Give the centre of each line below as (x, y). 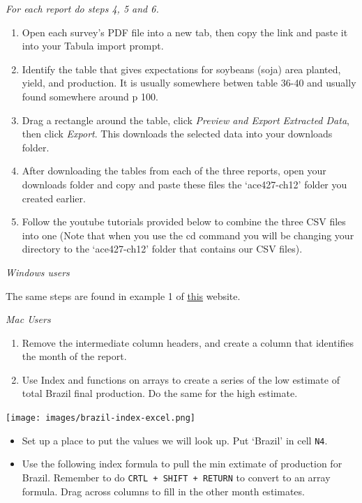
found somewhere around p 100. (90, 96)
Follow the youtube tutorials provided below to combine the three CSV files (184, 222)
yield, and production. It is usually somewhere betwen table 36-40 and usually (189, 83)
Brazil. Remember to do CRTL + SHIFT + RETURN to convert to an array (176, 477)
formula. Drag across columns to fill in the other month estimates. (163, 491)
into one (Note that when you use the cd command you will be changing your (188, 235)
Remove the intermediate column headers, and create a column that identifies (188, 342)
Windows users (38, 272)
